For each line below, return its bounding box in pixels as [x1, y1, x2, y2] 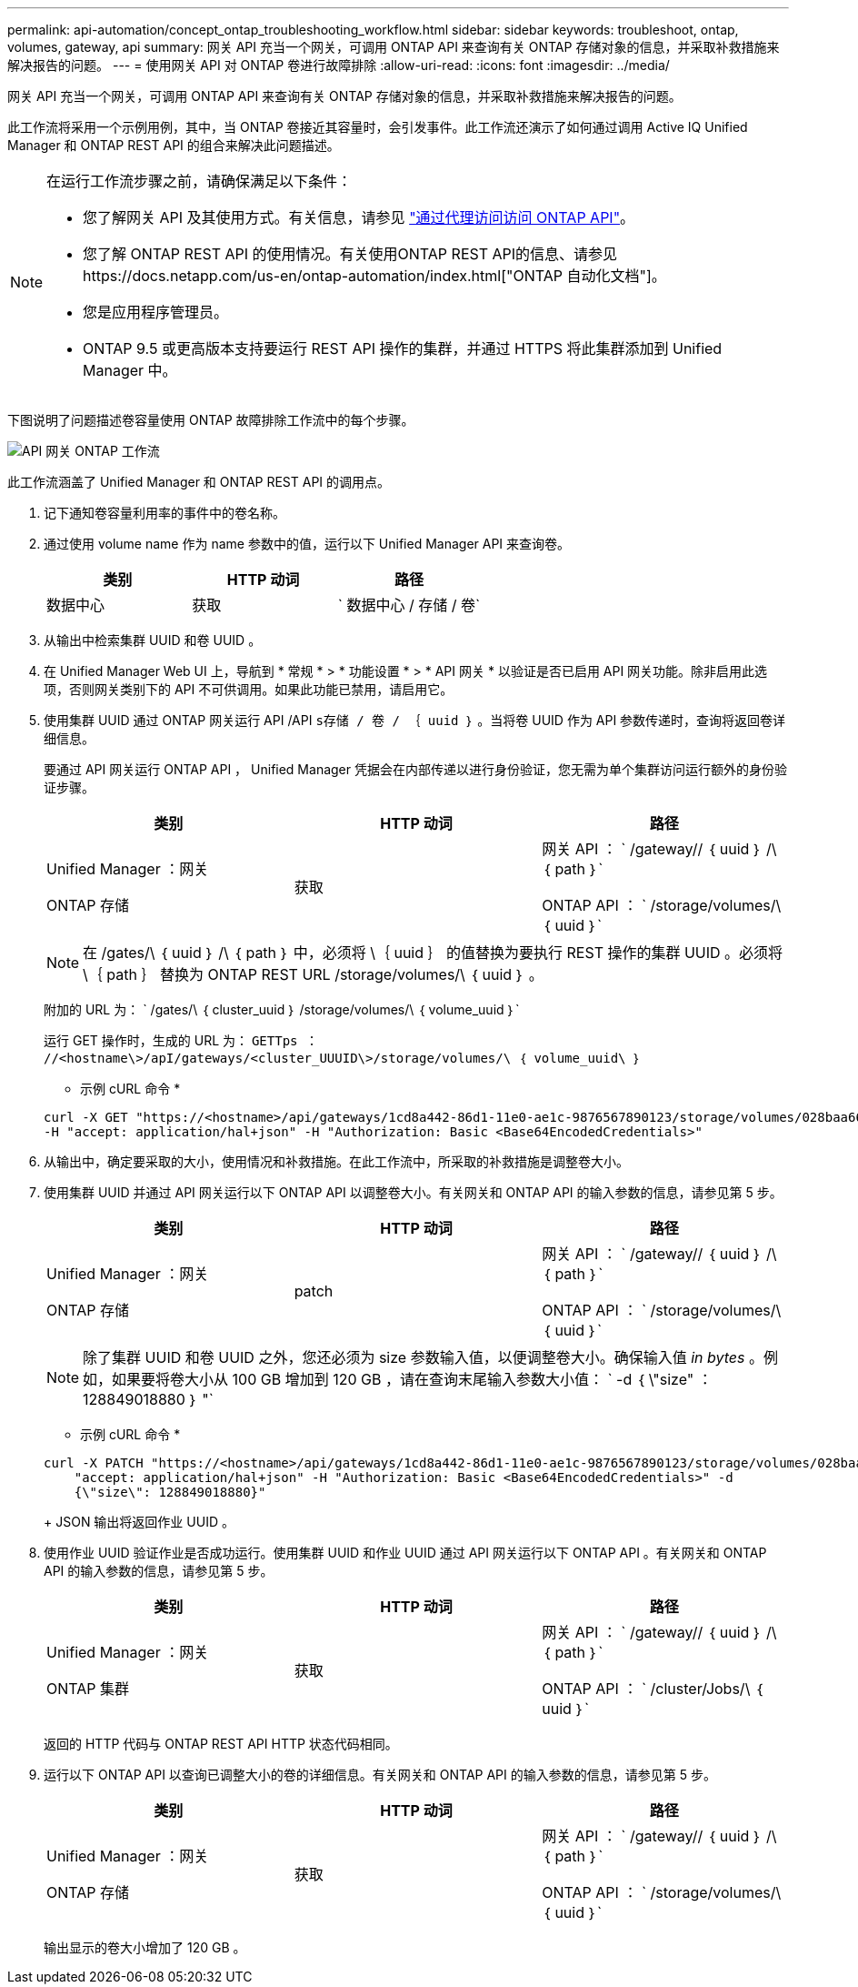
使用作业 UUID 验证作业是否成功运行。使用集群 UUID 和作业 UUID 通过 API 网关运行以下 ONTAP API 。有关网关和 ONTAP [44, 1545, 767, 1560]
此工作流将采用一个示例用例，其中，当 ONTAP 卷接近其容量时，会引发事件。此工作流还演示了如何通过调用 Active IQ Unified [7, 119, 748, 135]
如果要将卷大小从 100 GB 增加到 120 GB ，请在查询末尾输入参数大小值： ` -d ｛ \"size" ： [112, 1370, 713, 1388]
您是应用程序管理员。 [83, 303, 229, 321]
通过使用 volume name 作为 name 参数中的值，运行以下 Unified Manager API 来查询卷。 [44, 536, 571, 551]
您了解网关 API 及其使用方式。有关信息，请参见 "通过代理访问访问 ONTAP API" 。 [83, 208, 635, 227]
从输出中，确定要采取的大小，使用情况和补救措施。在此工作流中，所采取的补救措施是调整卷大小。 [44, 1154, 629, 1169]
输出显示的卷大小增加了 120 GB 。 [44, 1940, 246, 1955]
